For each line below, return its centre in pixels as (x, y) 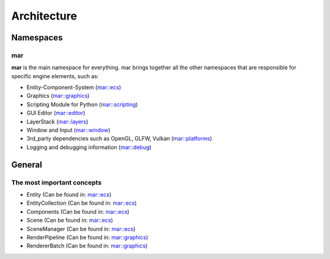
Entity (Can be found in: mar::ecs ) (69, 194)
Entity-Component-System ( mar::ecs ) (74, 87)
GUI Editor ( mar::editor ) (56, 113)
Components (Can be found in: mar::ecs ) (78, 211)
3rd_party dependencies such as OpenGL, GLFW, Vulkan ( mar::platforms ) (119, 139)
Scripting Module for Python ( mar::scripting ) (82, 104)
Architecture (44, 16)
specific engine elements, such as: (55, 76)
